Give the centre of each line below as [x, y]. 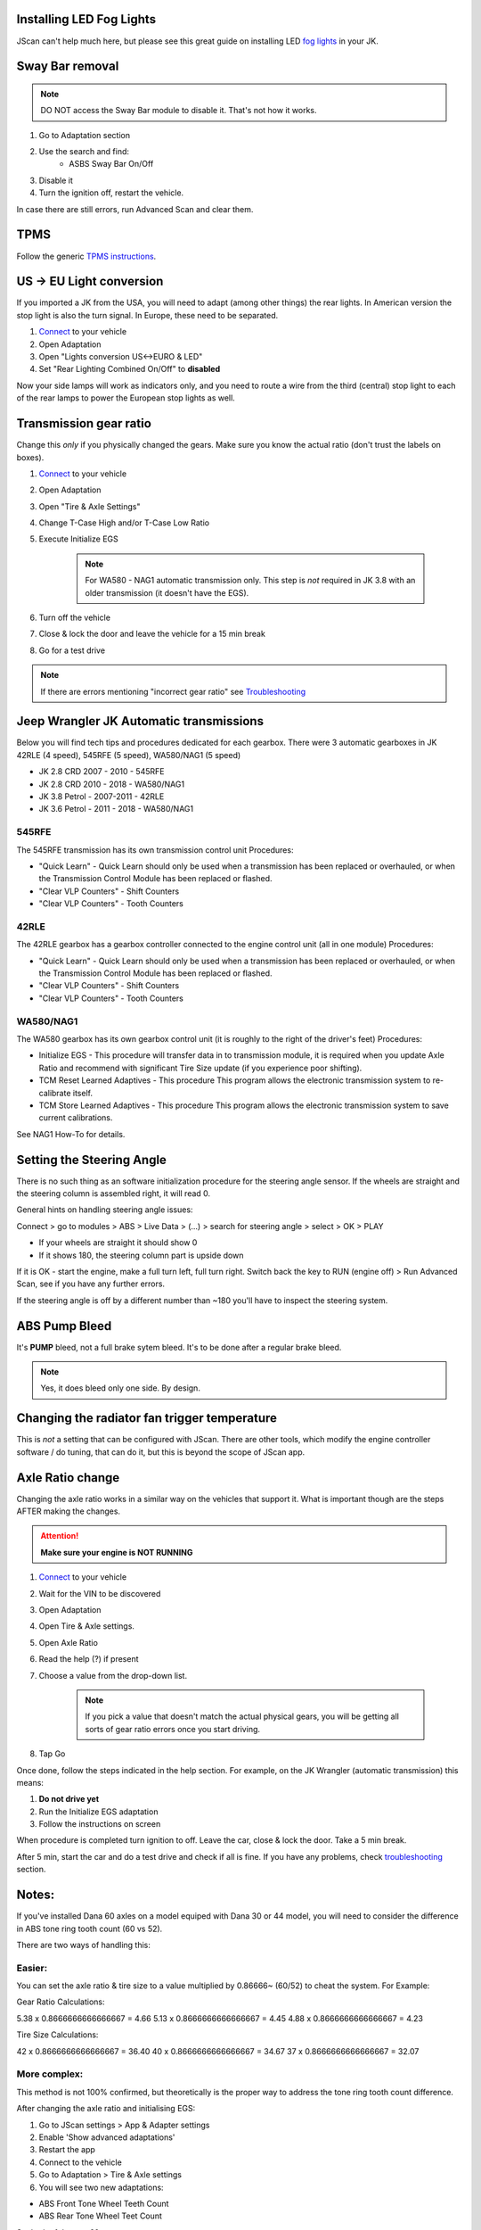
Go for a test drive [72, 650]
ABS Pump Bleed [64, 1326]
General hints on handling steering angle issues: [105, 1210]
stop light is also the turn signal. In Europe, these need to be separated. [147, 315]
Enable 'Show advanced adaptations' [107, 2137]
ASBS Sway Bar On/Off [111, 164]
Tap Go [52, 1754]
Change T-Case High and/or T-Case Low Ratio [124, 523]
